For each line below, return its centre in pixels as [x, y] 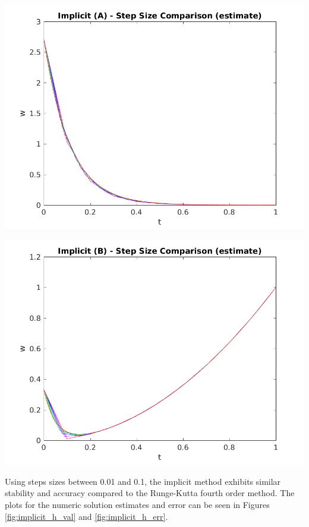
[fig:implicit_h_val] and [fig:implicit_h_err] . [86, 516]
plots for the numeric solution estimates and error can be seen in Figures [137, 505]
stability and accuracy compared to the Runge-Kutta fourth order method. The [150, 493]
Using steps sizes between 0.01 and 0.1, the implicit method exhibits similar [143, 481]
